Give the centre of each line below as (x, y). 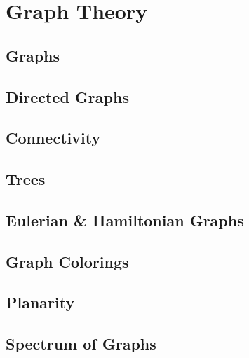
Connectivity (53, 138)
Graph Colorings (67, 261)
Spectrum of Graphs (81, 344)
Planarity (40, 302)
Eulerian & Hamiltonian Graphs (125, 220)
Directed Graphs (67, 96)
